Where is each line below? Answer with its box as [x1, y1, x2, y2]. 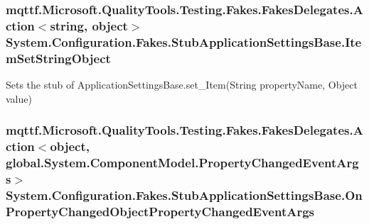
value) [6, 91, 32, 106]
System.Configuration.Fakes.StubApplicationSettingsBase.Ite [6, 33, 362, 50]
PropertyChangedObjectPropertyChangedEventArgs [6, 202, 315, 220]
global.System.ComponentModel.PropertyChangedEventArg [6, 153, 359, 171]
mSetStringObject [6, 49, 111, 67]
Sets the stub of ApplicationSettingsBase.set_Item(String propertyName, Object [6, 77, 358, 91]
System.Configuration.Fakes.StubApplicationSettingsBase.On [6, 186, 363, 203]
